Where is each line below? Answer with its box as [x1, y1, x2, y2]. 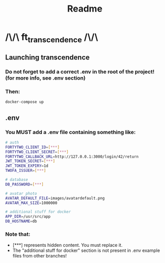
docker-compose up [5, 99, 44, 105]
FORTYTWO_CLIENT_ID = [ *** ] [5, 145, 60, 150]
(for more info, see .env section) [5, 75, 86, 82]
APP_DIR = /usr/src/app [5, 214, 51, 219]
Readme [67, 3, 102, 15]
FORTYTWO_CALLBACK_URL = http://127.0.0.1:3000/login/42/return [5, 154, 139, 159]
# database [5, 177, 28, 182]
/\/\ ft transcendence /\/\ [5, 31, 98, 44]
